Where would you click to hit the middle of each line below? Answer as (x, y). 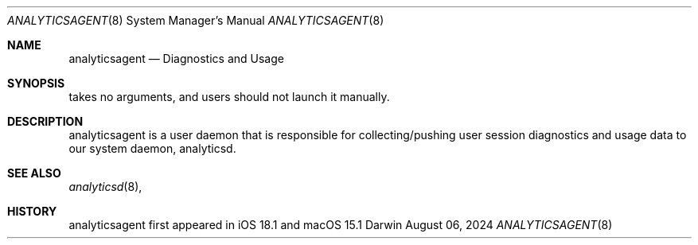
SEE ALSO (34, 173)
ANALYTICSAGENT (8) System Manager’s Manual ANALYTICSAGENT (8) (196, 20)
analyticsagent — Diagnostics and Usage (176, 58)
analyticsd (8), (105, 187)
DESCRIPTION (45, 121)
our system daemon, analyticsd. (152, 148)
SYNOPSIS (36, 83)
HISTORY (32, 211)
